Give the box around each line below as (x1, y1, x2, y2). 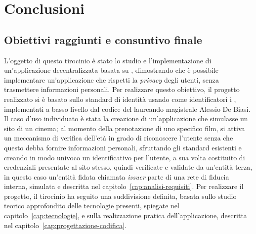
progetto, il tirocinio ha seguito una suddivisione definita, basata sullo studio (4, 190, 237, 201)
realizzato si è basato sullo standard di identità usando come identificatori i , (4, 94, 236, 104)
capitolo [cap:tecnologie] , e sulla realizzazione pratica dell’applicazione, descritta (4, 210, 247, 221)
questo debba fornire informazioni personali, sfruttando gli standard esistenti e (4, 142, 242, 152)
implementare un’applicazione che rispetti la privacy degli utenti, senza (4, 74, 219, 85)
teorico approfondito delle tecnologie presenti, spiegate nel (4, 200, 179, 211)
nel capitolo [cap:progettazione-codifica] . (4, 220, 127, 230)
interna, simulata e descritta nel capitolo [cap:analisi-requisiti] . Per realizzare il (4, 181, 244, 191)
